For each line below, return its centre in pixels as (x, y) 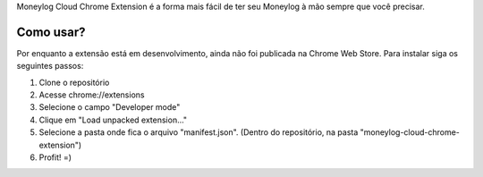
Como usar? (51, 32)
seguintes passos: (50, 66)
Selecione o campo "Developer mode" (110, 107)
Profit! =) (55, 157)
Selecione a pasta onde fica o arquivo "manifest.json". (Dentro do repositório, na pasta (199, 132)
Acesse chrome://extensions (92, 95)
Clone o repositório (74, 82)
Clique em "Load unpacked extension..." (113, 120)
